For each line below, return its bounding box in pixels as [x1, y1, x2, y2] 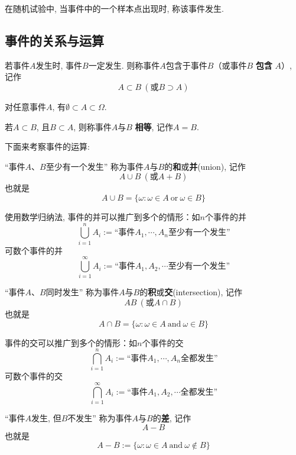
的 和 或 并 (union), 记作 [164, 160, 246, 172]
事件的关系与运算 [5, 31, 104, 49]
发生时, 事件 [35, 59, 83, 71]
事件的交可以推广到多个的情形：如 [5, 336, 137, 348]
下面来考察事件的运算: [5, 140, 90, 153]
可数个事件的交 [5, 370, 63, 382]
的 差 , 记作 [152, 412, 191, 424]
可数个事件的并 [5, 244, 63, 256]
